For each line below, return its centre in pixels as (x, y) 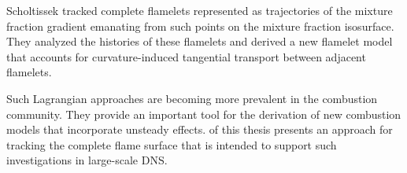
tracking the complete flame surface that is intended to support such (172, 144)
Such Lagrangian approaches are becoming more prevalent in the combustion (192, 98)
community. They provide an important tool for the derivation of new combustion (204, 114)
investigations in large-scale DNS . (87, 160)
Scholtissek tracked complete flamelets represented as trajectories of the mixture (200, 10)
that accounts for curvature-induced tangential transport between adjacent (186, 56)
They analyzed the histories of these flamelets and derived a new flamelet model (200, 41)
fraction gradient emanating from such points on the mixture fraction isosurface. (200, 26)
